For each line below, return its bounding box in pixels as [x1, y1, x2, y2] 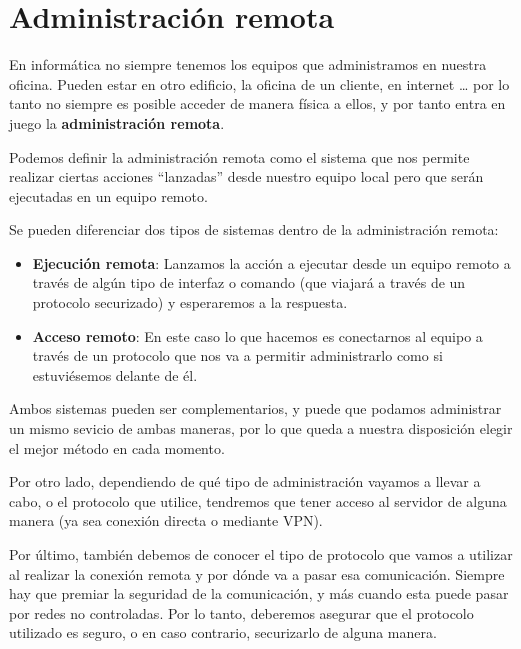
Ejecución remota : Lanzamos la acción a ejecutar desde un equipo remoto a [32, 252, 511, 273]
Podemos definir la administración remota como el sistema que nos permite [9, 146, 470, 167]
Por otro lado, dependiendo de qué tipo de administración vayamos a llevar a [9, 471, 481, 492]
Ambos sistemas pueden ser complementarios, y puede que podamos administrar [9, 398, 502, 419]
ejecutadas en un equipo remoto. [9, 185, 208, 206]
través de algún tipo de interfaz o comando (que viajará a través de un [32, 272, 466, 293]
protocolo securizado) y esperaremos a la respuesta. [32, 292, 348, 313]
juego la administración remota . [9, 112, 225, 133]
